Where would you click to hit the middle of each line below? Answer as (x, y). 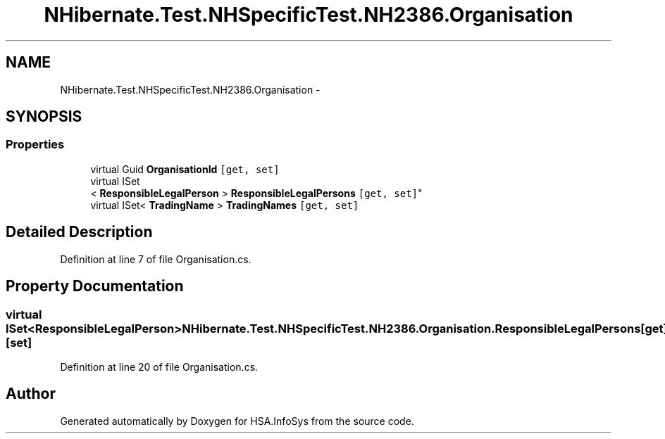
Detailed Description (79, 232)
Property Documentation (95, 286)
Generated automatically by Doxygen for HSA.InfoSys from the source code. (237, 421)
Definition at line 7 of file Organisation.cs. (156, 259)
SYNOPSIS (44, 117)
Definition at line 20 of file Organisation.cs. (159, 367)
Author (31, 394)
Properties (35, 145)
